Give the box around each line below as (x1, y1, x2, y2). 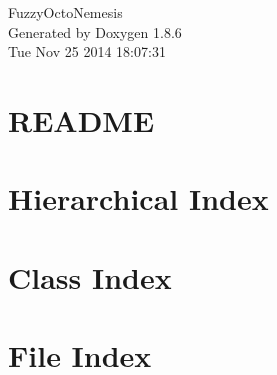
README (8, 99, 155, 140)
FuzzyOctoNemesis (8, 2, 123, 22)
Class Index (8, 256, 172, 297)
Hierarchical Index (8, 178, 269, 219)
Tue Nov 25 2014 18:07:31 (8, 41, 166, 62)
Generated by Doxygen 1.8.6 (8, 21, 182, 42)
